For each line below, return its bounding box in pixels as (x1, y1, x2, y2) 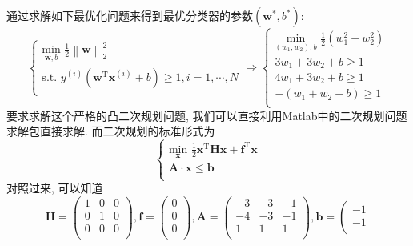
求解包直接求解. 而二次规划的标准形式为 (6, 123, 215, 139)
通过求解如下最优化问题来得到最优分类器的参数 (6, 7, 253, 23)
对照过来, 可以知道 (6, 179, 103, 196)
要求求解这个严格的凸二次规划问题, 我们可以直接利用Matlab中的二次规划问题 (6, 107, 407, 123)
